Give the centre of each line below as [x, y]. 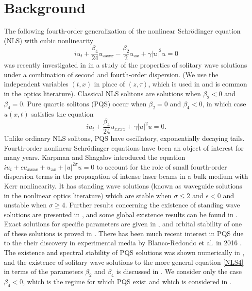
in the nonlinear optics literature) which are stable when [88, 195]
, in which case [224, 103]
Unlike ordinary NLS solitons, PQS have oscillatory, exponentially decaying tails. [124, 138]
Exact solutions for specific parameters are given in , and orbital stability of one [123, 224]
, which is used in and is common [198, 84]
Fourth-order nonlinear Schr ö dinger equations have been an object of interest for [124, 147]
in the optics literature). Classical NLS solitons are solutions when [102, 93]
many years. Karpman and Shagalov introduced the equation [95, 157]
